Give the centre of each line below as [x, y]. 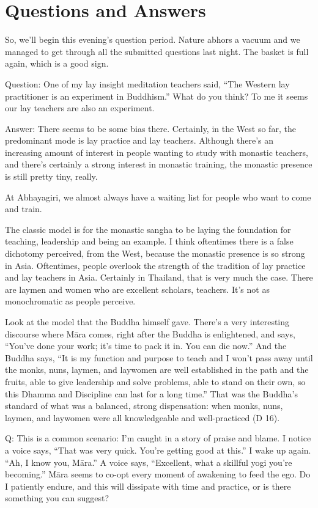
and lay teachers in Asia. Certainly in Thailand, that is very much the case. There [159, 277]
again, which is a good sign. [57, 63]
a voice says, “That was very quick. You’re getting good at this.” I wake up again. [158, 450]
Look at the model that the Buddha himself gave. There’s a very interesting [147, 322]
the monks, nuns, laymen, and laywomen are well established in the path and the [157, 370]
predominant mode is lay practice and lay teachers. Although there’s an [139, 140]
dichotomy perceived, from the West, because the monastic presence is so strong [155, 253]
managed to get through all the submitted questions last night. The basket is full [157, 51]
